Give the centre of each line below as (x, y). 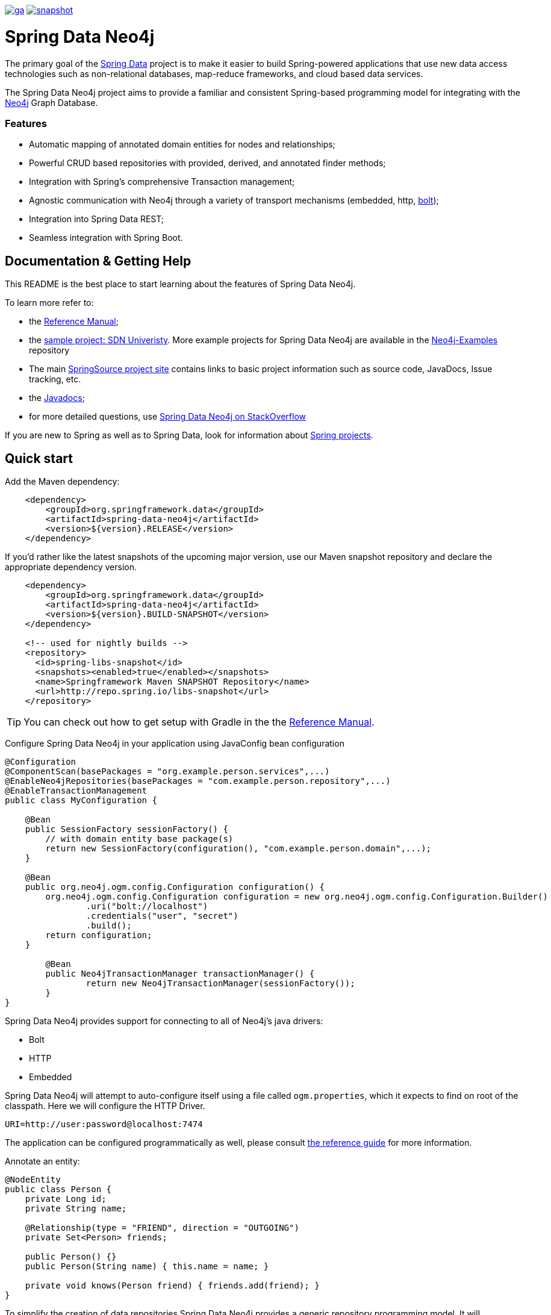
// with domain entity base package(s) (139, 838)
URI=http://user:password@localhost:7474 (104, 1124)
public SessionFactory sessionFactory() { (126, 829)
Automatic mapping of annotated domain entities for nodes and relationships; (182, 145)
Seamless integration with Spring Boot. (106, 238)
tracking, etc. (55, 379)
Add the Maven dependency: (62, 481)
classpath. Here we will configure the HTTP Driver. (105, 1105)
